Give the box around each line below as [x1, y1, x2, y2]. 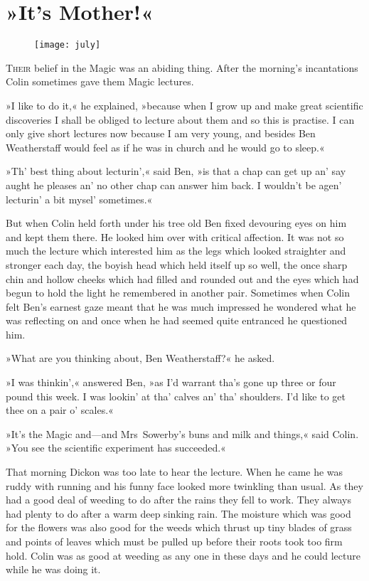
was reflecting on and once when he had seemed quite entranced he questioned [6, 313, 348, 328]
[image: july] [34, 40, 101, 50]
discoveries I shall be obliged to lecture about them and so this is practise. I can [6, 112, 355, 127]
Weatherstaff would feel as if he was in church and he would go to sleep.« [6, 139, 325, 154]
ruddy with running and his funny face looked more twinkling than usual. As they [6, 478, 363, 493]
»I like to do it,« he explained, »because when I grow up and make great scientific [6, 97, 363, 112]
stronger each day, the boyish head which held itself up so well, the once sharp [6, 257, 348, 272]
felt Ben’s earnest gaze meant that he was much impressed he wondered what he [6, 299, 356, 314]
